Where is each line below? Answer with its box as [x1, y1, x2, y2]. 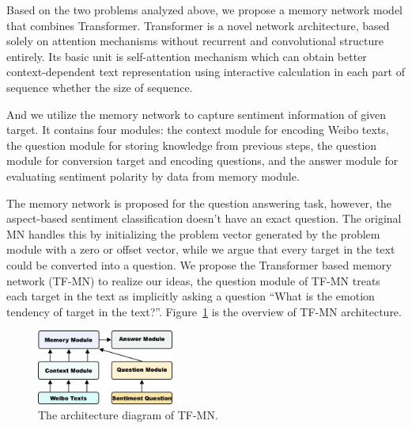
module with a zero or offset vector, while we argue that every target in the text [6, 241, 395, 258]
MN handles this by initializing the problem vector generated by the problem [6, 225, 380, 242]
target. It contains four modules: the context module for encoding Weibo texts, [6, 121, 389, 138]
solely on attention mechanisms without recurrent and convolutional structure [6, 32, 384, 49]
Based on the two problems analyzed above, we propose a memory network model [6, 2, 403, 17]
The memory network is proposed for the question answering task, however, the [6, 194, 392, 211]
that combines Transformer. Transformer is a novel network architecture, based [6, 17, 390, 33]
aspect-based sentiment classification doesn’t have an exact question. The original [6, 210, 402, 227]
